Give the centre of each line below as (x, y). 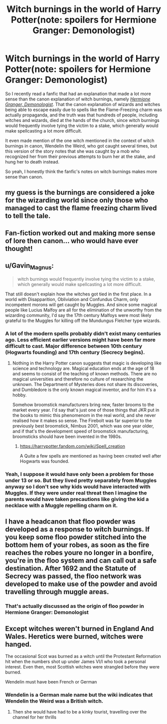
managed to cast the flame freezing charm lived (81, 208)
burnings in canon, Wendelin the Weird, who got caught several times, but (81, 145)
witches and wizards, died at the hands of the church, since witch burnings (82, 120)
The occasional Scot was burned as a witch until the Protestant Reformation (83, 656)
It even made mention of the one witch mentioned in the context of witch (80, 140)
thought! (19, 248)
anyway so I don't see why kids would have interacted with (78, 486)
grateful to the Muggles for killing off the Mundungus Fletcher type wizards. (83, 320)
